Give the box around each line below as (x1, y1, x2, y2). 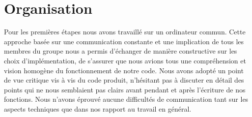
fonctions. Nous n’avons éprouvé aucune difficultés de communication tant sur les (4, 94, 249, 104)
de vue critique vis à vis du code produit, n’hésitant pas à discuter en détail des (4, 75, 244, 85)
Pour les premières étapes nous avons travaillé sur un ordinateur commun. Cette (4, 27, 246, 37)
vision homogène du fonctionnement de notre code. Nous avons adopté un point (4, 65, 244, 75)
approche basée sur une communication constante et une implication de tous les (4, 36, 244, 46)
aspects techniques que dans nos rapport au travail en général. (4, 103, 192, 114)
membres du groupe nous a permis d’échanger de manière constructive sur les (4, 46, 237, 56)
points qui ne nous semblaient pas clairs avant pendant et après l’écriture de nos (4, 84, 246, 94)
